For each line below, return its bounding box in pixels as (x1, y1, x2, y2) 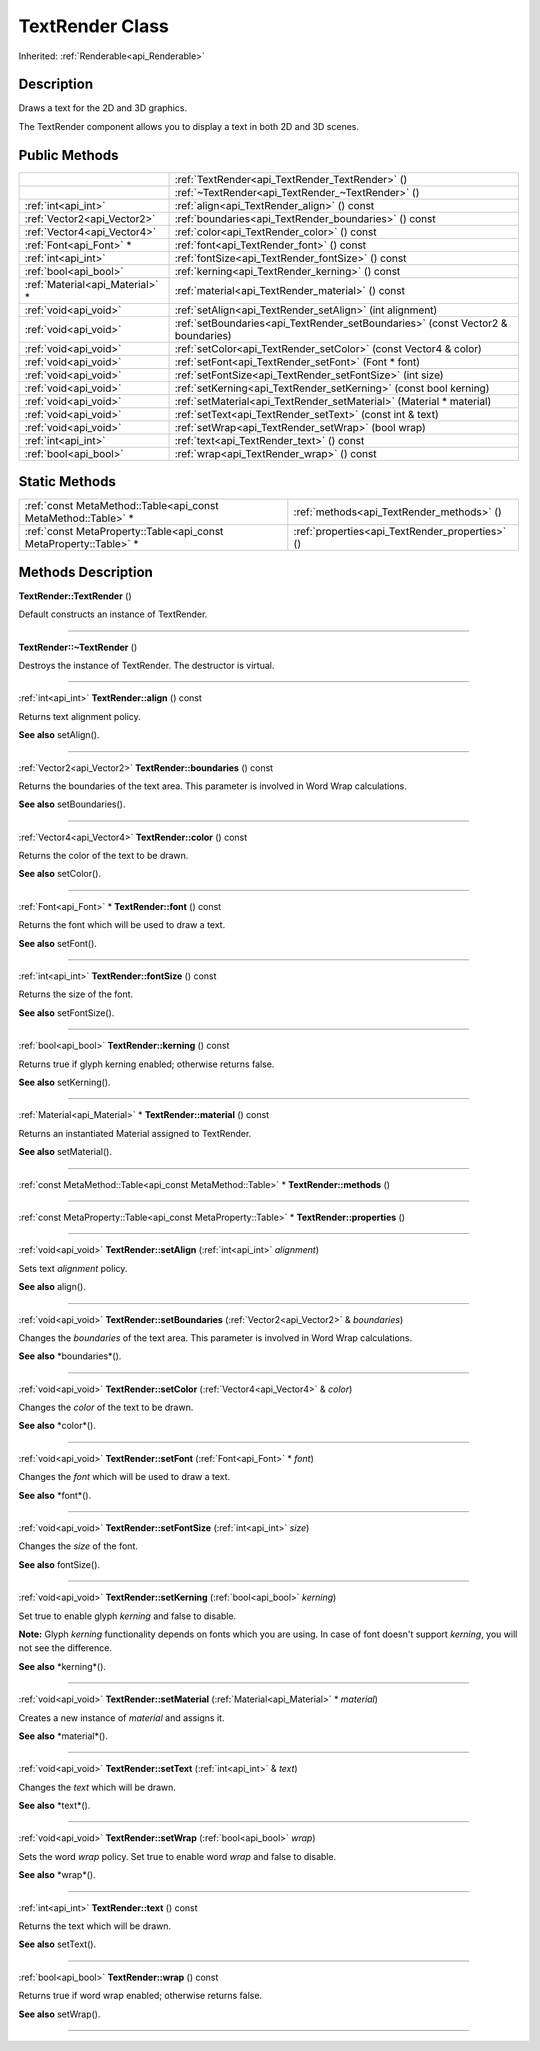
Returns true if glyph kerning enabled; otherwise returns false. (18, 1058, 275, 1070)
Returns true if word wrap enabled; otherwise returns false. (18, 1990, 263, 2002)
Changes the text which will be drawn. (18, 1781, 177, 1793)
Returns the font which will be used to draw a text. (18, 919, 226, 931)
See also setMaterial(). (18, 1146, 112, 1158)
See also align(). (18, 1281, 87, 1293)
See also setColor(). (18, 868, 102, 880)
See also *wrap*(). (18, 1869, 96, 1881)
